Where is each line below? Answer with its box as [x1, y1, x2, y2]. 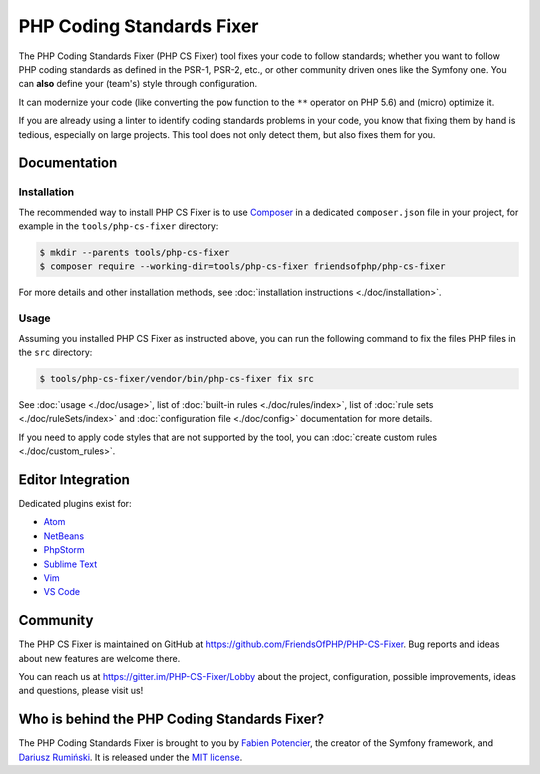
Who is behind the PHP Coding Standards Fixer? [18, 711, 325, 728]
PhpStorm [43, 544, 85, 556]
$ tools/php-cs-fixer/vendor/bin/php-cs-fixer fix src [39, 373, 314, 384]
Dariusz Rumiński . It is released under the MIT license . [18, 751, 243, 763]
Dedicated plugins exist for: [18, 497, 132, 509]
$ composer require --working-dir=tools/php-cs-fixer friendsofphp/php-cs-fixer [39, 261, 446, 272]
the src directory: [18, 346, 93, 358]
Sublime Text [43, 558, 98, 570]
